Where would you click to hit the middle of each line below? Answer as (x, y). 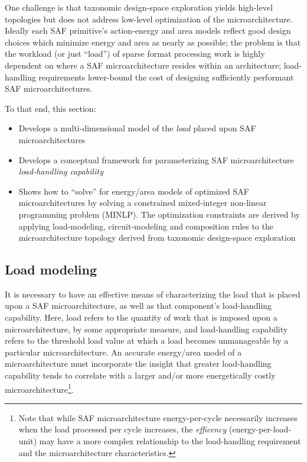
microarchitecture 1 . (39, 388)
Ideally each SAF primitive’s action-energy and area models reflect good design (148, 30)
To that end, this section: (50, 108)
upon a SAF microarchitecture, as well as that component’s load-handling (138, 306)
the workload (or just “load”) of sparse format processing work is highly (135, 54)
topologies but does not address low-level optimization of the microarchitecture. (149, 19)
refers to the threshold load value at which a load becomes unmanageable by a (147, 340)
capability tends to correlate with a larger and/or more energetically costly (140, 375)
